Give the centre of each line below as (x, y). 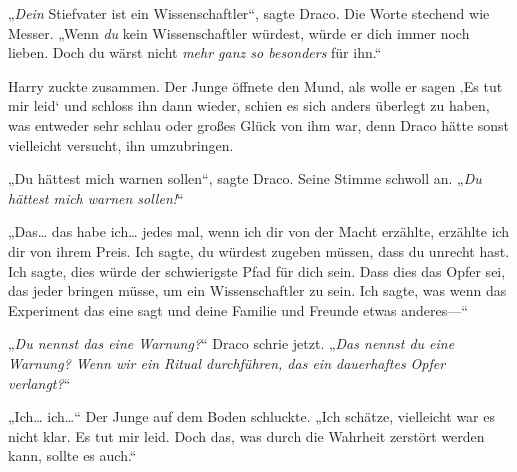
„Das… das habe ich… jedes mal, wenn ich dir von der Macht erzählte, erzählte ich (259, 231)
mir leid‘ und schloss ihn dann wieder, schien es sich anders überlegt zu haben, (249, 105)
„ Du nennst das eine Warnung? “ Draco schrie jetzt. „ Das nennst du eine (231, 343)
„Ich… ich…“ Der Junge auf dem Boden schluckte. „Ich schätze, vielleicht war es (252, 416)
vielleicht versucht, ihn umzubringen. (121, 144)
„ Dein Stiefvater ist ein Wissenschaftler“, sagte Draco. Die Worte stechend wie (249, 13)
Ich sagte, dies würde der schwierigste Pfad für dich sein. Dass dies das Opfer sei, (257, 270)
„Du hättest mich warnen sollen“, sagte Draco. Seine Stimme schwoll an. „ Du (245, 178)
